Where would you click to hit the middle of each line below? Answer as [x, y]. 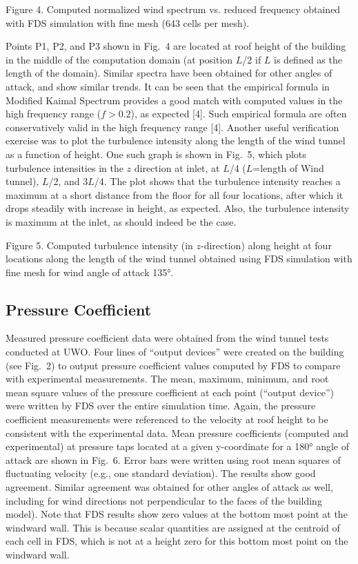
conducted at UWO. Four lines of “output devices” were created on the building [175, 352]
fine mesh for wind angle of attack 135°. [90, 272]
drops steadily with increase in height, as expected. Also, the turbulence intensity [178, 208]
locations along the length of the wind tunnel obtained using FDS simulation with [179, 259]
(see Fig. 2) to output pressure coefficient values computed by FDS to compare [173, 365]
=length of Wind [288, 167]
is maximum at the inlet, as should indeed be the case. [121, 221]
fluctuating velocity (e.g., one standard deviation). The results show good [161, 473]
